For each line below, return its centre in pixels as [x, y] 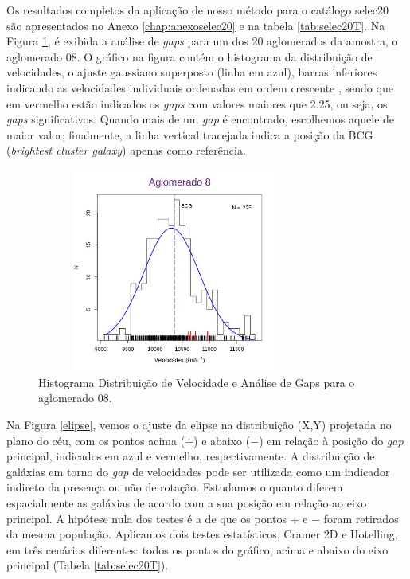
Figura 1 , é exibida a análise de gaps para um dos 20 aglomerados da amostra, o [202, 41]
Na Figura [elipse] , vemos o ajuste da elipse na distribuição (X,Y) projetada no [199, 424]
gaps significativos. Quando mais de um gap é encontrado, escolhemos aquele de [201, 119]
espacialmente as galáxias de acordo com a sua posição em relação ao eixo [187, 502]
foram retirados [361, 518]
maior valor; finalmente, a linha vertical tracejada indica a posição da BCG [190, 134]
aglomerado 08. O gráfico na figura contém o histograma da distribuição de [189, 56]
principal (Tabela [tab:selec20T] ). [88, 565]
